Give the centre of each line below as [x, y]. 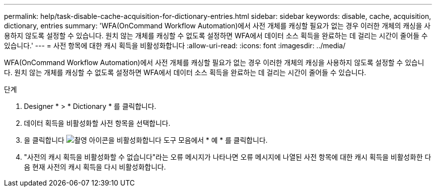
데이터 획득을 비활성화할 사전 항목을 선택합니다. [97, 123]
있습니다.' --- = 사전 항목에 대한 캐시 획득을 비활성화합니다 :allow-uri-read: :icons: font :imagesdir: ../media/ [175, 46]
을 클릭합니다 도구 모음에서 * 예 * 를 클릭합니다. [146, 140]
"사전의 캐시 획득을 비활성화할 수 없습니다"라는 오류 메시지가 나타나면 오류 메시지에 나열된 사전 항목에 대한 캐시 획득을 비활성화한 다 [228, 157]
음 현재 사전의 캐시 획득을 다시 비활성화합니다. [95, 167]
